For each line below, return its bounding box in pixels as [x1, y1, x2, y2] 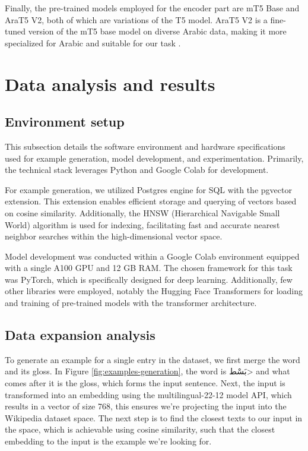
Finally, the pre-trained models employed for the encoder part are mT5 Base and [5, 2, 300, 14]
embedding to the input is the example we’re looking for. [5, 435, 212, 447]
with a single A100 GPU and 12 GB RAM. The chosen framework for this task [5, 261, 293, 274]
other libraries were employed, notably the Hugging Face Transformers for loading [5, 285, 303, 297]
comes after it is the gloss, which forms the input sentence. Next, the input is [5, 377, 285, 389]
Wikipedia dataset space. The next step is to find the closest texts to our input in [5, 411, 303, 424]
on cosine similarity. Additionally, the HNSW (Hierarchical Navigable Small [5, 206, 280, 219]
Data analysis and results [5, 71, 215, 96]
